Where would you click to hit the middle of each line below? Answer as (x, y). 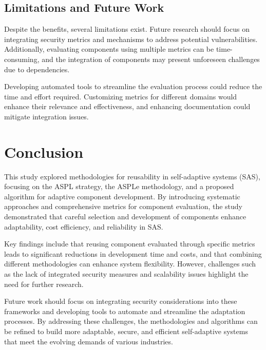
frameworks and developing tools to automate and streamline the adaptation (125, 311)
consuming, (22, 59)
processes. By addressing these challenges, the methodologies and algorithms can (131, 321)
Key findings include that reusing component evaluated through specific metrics (130, 244)
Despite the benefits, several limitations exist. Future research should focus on (127, 29)
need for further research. (44, 284)
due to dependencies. (37, 69)
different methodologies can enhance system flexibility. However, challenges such (130, 264)
